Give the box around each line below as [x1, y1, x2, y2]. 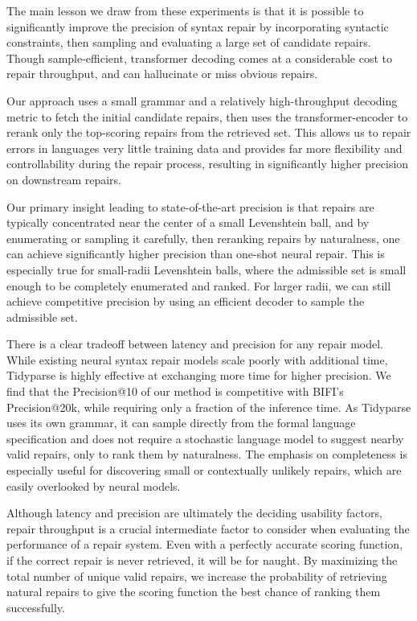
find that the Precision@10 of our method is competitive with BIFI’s [6, 383, 344, 400]
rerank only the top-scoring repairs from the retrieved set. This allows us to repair [6, 124, 411, 141]
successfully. [6, 598, 65, 615]
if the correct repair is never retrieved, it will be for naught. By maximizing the [6, 552, 398, 568]
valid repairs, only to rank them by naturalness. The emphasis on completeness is [6, 446, 407, 463]
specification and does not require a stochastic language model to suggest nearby [6, 430, 404, 446]
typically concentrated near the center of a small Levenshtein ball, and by [6, 214, 370, 231]
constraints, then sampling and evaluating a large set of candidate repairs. [6, 34, 371, 51]
